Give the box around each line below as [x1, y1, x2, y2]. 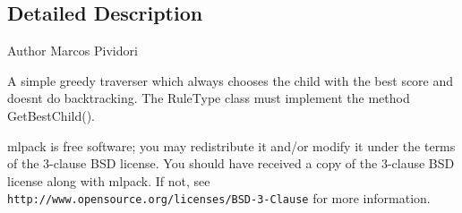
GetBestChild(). [7, 106, 95, 124]
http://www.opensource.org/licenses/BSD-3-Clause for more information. [7, 189, 431, 208]
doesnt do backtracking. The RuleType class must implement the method [7, 89, 410, 107]
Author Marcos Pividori [7, 41, 138, 60]
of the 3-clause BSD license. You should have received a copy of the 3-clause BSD [7, 154, 455, 173]
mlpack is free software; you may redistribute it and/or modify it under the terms [7, 136, 456, 155]
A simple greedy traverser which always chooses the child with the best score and [7, 71, 454, 89]
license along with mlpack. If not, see [7, 171, 210, 190]
